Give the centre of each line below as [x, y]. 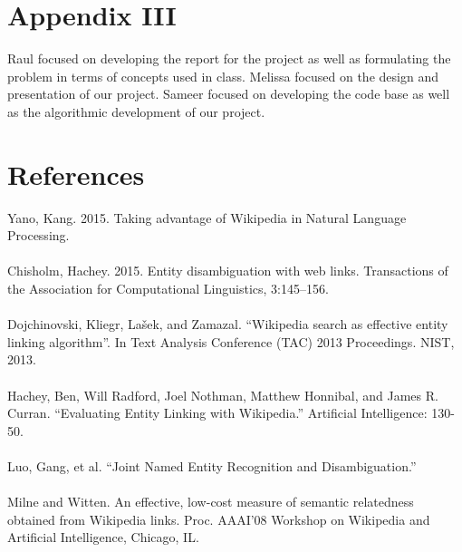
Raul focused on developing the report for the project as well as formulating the [229, 58]
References [76, 174]
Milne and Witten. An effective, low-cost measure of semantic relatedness [211, 502]
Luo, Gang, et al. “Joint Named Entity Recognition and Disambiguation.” [212, 465]
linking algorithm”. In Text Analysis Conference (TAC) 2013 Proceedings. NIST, [231, 341]
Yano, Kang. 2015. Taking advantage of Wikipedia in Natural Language [207, 217]
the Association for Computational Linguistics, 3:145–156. [168, 288]
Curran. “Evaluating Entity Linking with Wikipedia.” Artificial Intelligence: [217, 413]
